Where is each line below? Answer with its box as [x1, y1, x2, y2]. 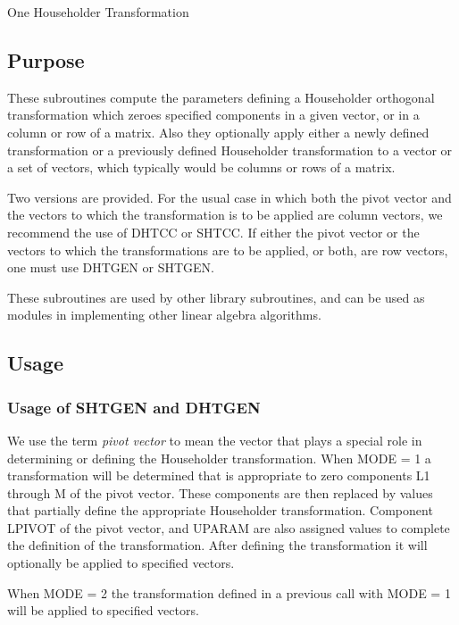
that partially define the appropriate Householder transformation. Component [7, 501, 433, 520]
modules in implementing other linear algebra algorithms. [7, 305, 321, 324]
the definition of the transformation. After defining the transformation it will [7, 536, 428, 554]
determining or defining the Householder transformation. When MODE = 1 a [7, 448, 431, 467]
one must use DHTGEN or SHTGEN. [7, 258, 214, 277]
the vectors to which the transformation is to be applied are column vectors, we [7, 205, 443, 224]
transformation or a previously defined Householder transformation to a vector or [7, 140, 453, 159]
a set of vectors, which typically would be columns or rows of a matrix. [7, 158, 396, 177]
